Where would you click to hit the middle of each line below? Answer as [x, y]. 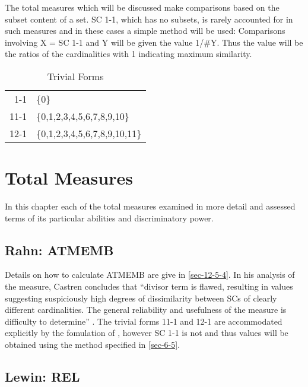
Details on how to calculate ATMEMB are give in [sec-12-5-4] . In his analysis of [150, 275]
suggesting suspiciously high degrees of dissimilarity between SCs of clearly [141, 298]
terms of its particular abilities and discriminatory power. [109, 218]
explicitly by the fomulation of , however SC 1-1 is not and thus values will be [147, 333]
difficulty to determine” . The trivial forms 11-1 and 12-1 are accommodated [144, 321]
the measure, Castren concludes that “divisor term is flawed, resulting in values [149, 286]
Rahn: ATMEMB [59, 250]
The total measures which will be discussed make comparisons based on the [142, 7]
